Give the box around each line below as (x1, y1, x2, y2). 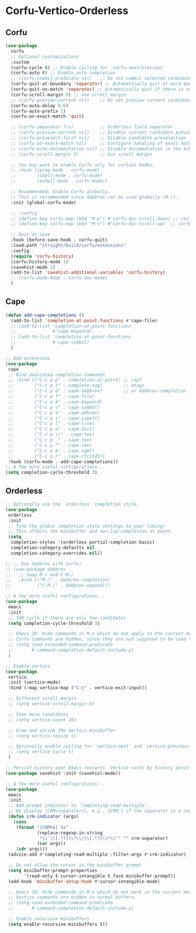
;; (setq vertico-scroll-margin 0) (8, 701, 95, 707)
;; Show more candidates (8, 711, 68, 717)
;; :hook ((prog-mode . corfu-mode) (11, 167, 100, 173)
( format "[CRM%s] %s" (16, 824, 68, 830)
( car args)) (36, 841, 66, 846)
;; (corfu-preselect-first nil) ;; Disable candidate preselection (11, 135, 187, 141)
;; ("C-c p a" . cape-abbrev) (8, 409, 100, 416)
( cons (13, 819, 27, 825)
